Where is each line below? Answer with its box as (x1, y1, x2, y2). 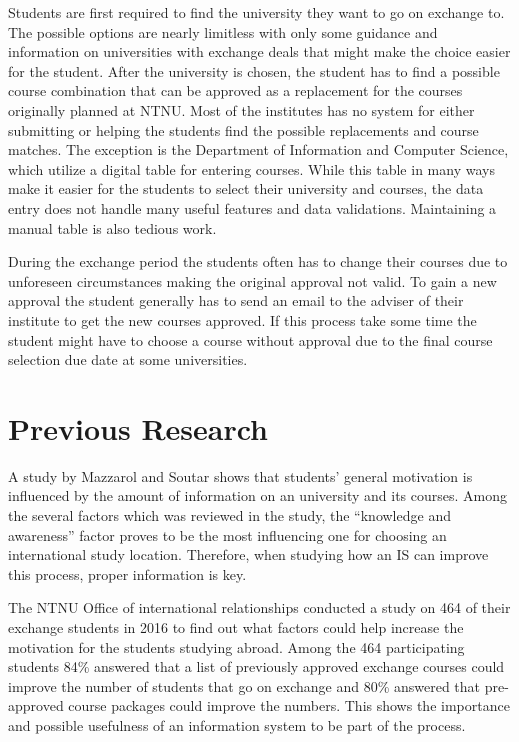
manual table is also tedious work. (8, 217, 217, 238)
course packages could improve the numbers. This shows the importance (68, 695, 510, 716)
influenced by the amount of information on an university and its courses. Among (8, 485, 508, 506)
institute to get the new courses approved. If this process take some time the (8, 309, 477, 330)
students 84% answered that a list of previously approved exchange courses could (8, 656, 505, 677)
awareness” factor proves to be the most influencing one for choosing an (8, 524, 447, 545)
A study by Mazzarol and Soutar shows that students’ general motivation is (8, 465, 473, 486)
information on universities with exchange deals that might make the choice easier (8, 41, 511, 62)
